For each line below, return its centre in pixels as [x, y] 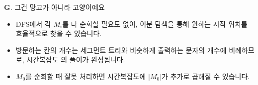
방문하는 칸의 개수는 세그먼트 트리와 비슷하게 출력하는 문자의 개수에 [121, 50]
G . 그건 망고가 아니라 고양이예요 [54, 7]
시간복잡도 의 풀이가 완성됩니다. [76, 60]
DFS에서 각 [33, 23]
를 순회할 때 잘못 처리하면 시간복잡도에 [86, 76]
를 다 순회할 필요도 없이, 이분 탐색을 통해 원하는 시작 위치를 [155, 23]
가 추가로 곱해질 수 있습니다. [206, 76]
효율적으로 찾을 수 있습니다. [59, 33]
